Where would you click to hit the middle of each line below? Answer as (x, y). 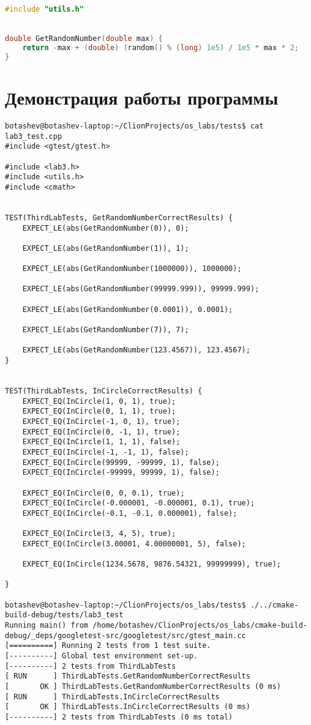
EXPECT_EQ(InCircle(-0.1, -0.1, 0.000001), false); (130, 513)
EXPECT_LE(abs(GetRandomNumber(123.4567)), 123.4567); (136, 350)
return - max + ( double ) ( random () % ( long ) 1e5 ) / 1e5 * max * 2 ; (160, 48)
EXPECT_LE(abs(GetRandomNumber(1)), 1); (106, 248)
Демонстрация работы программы (142, 97)
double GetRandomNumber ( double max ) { (84, 39)
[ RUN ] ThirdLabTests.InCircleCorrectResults (112, 697)
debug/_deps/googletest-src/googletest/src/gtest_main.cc (126, 635)
